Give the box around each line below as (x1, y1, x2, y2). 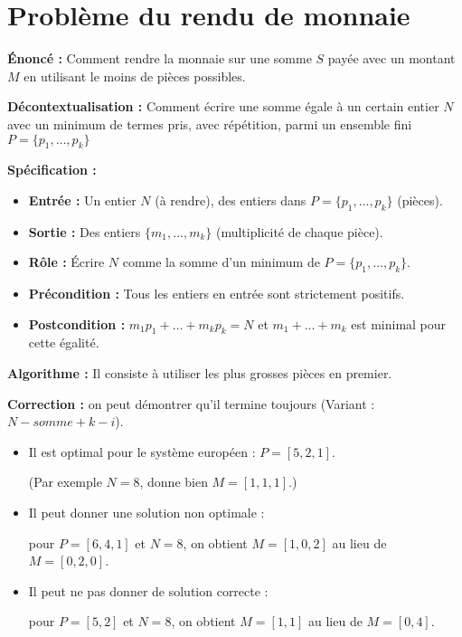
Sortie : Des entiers (28, 222, 141, 241)
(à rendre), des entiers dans (155, 190, 306, 209)
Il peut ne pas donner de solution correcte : (28, 581, 269, 600)
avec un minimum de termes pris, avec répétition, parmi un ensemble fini (7, 114, 412, 133)
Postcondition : (28, 314, 126, 333)
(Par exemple (28, 472, 102, 491)
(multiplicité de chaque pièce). (215, 222, 383, 241)
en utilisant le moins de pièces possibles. (24, 66, 246, 85)
